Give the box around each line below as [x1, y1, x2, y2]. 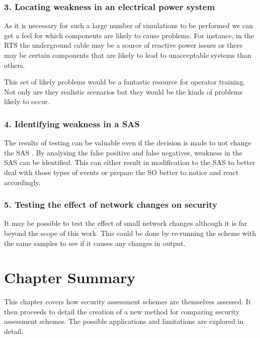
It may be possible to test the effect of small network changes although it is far [4, 218, 247, 228]
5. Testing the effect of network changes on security [4, 198, 217, 211]
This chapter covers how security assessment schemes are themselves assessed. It [4, 296, 251, 307]
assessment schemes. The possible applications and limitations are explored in [4, 316, 244, 326]
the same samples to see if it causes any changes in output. [4, 237, 186, 248]
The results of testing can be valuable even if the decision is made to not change [4, 137, 251, 148]
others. [4, 59, 25, 70]
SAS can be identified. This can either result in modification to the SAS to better [4, 157, 255, 167]
